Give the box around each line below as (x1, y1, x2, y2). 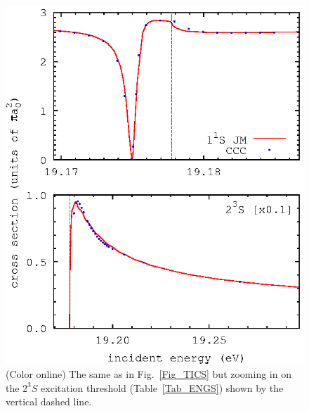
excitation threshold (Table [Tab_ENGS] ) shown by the (41, 380, 284, 395)
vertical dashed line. (6, 394, 92, 409)
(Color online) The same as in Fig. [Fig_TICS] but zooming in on (6, 367, 291, 381)
